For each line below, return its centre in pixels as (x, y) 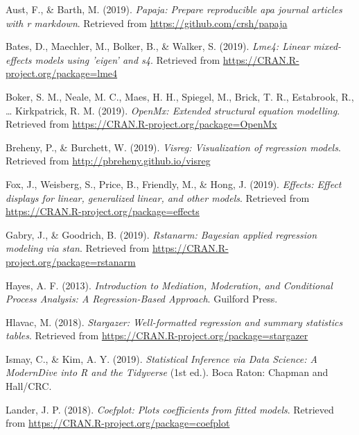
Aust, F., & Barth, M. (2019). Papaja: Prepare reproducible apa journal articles (174, 9)
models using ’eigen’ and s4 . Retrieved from (128, 59)
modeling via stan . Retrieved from (78, 248)
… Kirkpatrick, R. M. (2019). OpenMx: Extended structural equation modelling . (173, 110)
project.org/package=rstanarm (71, 261)
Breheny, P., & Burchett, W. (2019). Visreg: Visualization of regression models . (173, 147)
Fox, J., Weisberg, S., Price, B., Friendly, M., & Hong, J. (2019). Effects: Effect (174, 184)
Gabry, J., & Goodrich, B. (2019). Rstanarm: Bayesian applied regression (161, 234)
